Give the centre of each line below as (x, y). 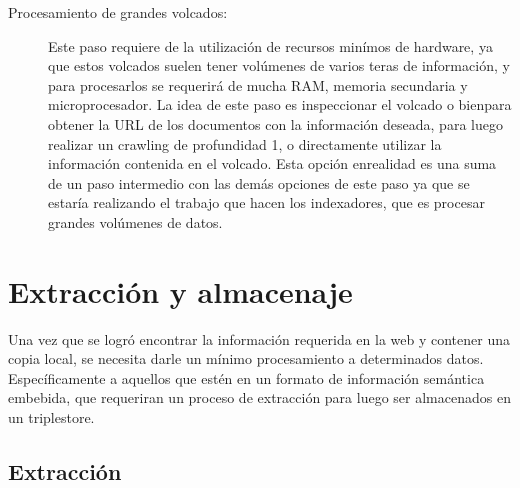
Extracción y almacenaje (180, 290)
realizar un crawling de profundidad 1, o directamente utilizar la (245, 143)
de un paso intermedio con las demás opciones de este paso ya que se (259, 182)
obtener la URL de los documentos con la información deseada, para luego (275, 123)
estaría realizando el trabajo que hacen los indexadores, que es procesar (266, 202)
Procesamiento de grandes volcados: (118, 12)
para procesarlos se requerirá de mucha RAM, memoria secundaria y (258, 84)
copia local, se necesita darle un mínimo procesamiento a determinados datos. (246, 358)
